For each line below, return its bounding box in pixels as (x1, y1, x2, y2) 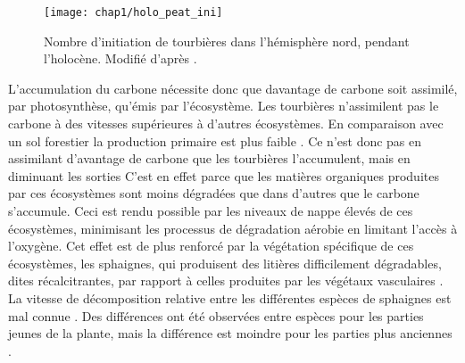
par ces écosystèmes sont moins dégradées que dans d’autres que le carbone (8, 184, 419, 202)
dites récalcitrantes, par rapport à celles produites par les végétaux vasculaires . (8, 271, 444, 290)
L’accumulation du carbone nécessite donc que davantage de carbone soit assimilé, (8, 78, 458, 97)
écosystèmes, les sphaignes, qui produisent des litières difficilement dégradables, (8, 253, 442, 272)
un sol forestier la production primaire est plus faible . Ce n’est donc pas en (8, 131, 422, 150)
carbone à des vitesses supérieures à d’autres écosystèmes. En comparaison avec (8, 114, 444, 133)
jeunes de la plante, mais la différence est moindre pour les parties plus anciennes (8, 324, 453, 342)
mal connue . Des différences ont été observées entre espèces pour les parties (8, 306, 424, 325)
